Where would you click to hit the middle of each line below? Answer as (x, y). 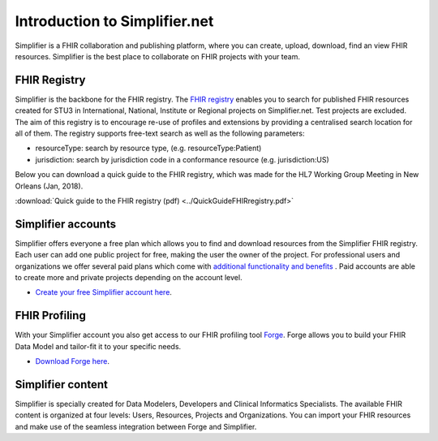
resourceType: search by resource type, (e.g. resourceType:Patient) (148, 148)
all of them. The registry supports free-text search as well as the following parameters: (160, 133)
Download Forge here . (72, 361)
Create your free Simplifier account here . (103, 292)
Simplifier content (62, 385)
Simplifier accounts (66, 224)
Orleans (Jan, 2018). (49, 186)
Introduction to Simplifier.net (114, 21)
